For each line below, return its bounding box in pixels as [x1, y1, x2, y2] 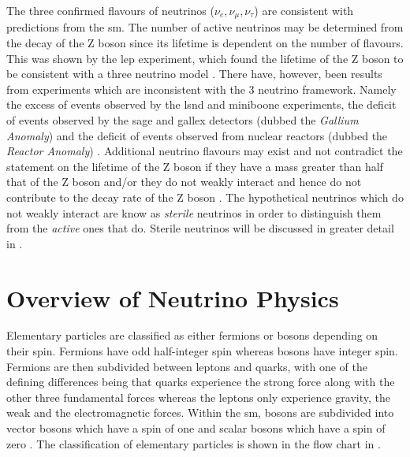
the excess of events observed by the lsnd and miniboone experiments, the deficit [6, 96, 397, 113]
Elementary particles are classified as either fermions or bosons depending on [6, 327, 378, 344]
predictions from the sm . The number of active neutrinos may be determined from [6, 19, 404, 35]
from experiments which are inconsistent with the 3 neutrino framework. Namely [6, 80, 397, 97]
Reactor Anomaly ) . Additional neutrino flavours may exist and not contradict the [6, 143, 403, 159]
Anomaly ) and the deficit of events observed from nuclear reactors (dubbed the [6, 127, 388, 143]
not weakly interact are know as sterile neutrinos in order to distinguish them [6, 204, 382, 221]
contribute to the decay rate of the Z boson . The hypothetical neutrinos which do [6, 188, 404, 205]
